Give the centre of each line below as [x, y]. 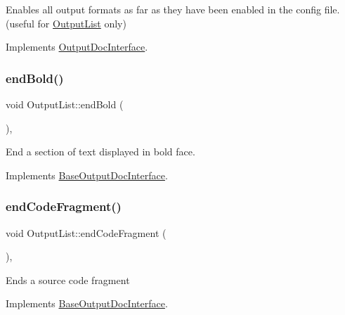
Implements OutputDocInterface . [77, 47]
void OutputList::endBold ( [65, 104]
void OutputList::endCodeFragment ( [86, 232]
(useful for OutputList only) [66, 23]
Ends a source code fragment [68, 279]
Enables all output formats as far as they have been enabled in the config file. [173, 9]
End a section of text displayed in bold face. [100, 152]
